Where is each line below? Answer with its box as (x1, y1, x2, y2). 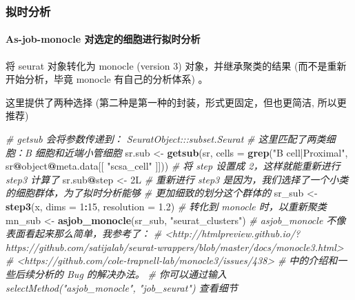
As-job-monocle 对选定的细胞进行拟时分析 (6, 32, 201, 46)
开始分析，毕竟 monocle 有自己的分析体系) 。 (6, 72, 208, 86)
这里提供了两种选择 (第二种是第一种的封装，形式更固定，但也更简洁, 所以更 (6, 94, 347, 109)
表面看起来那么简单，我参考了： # (6, 226, 162, 241)
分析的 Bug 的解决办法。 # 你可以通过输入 (34, 266, 227, 281)
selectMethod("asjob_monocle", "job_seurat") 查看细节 (6, 280, 238, 294)
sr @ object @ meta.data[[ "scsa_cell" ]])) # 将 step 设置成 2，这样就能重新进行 (6, 159, 341, 173)
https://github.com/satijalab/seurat (6, 239, 154, 254)
